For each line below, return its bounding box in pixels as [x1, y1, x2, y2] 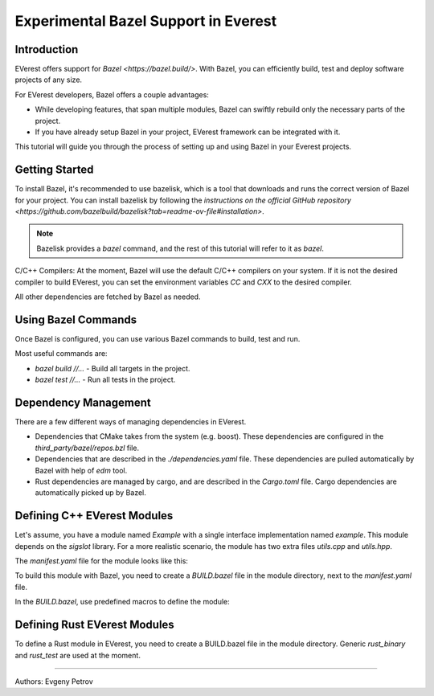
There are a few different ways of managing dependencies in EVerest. [14, 417, 247, 427]
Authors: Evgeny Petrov [14, 676, 94, 686]
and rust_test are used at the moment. [14, 650, 141, 660]
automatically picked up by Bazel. [35, 488, 146, 497]
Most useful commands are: [14, 349, 108, 358]
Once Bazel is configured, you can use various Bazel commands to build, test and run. [14, 334, 301, 343]
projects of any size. [14, 75, 83, 84]
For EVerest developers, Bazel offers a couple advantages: [14, 89, 209, 100]
